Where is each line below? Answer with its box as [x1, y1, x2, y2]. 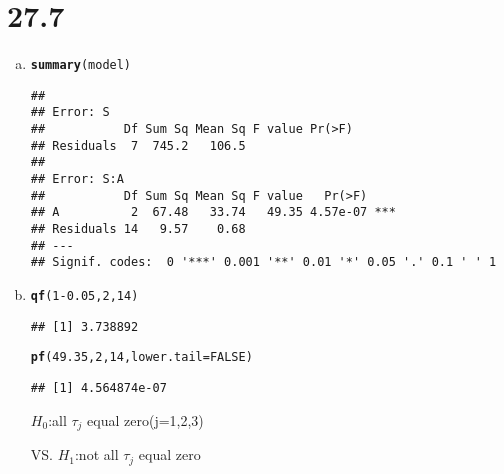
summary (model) [30, 58, 132, 73]
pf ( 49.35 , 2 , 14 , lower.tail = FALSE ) [30, 350, 253, 365]
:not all [74, 444, 119, 465]
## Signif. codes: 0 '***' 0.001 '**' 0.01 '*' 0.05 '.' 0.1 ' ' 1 [30, 255, 497, 270]
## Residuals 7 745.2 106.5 [30, 138, 246, 153]
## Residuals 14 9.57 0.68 [30, 222, 246, 237]
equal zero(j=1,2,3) [87, 409, 204, 430]
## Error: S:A [30, 172, 124, 187]
